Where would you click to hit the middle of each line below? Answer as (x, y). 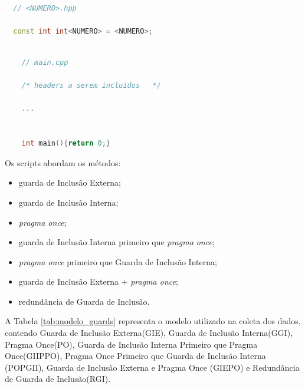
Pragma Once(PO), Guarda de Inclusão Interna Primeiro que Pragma (131, 344)
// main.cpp (45, 62)
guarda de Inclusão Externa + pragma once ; (98, 281)
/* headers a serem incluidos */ (91, 86)
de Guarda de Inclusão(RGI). (58, 379)
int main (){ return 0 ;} (66, 144)
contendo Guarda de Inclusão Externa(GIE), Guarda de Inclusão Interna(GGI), (149, 333)
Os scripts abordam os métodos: (63, 162)
